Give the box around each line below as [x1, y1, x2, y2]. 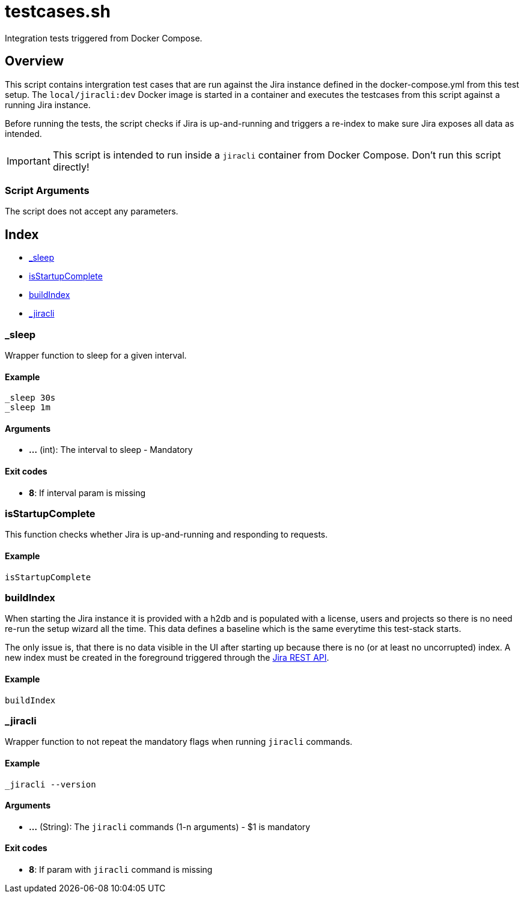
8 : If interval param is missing [29, 487, 146, 498]
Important [7, 154, 50, 167]
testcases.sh [5, 1, 111, 22]
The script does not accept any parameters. [5, 206, 178, 217]
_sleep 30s [5, 393, 56, 403]
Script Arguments [5, 184, 90, 196]
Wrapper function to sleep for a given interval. [5, 350, 187, 360]
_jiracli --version [5, 779, 96, 789]
